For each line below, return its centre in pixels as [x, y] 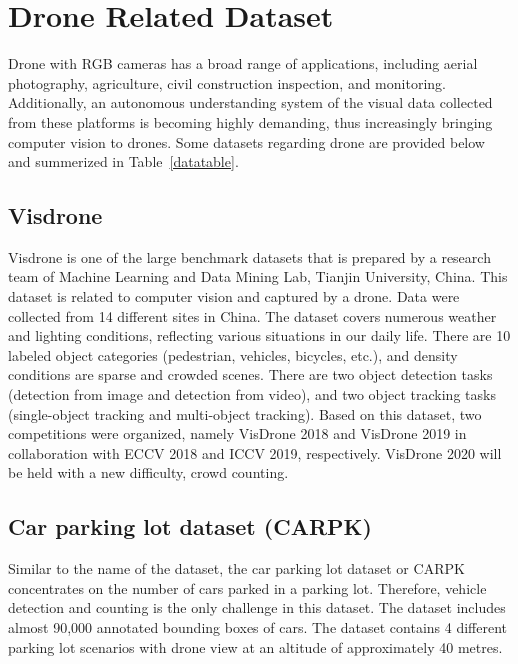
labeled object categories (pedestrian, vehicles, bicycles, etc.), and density [233, 354]
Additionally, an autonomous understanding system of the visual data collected [250, 102]
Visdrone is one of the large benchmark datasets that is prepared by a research [249, 256]
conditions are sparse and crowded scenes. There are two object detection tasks [250, 374]
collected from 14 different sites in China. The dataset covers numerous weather [252, 315]
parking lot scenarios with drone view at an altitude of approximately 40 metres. [255, 646]
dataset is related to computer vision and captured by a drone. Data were [234, 296]
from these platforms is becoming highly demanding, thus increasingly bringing [250, 121]
